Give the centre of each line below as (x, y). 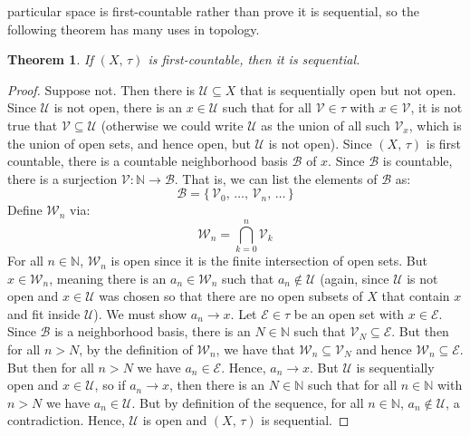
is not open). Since (320, 143)
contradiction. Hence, (66, 420)
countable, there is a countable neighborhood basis (148, 161)
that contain (416, 296)
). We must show (140, 313)
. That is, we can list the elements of (276, 178)
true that (33, 125)
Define (25, 210)
